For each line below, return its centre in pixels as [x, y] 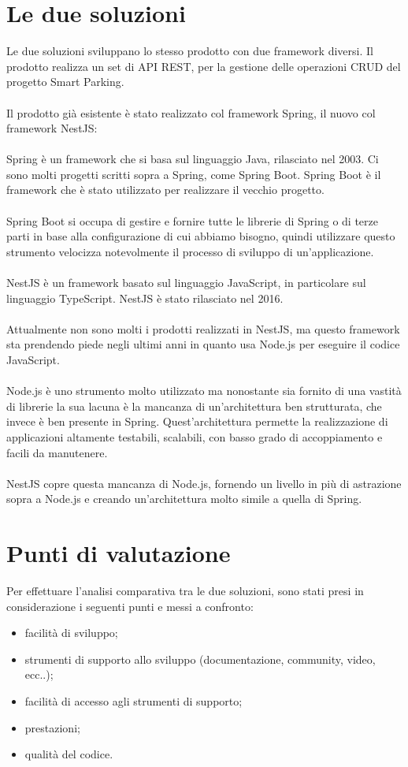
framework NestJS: [52, 128]
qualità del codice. [69, 754]
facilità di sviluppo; [71, 633]
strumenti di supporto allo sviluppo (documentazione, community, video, [200, 659]
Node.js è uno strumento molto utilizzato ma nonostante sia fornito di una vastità [204, 391]
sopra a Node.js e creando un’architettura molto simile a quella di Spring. [184, 499]
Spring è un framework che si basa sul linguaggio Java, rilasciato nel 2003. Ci [193, 159]
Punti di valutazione [119, 553]
